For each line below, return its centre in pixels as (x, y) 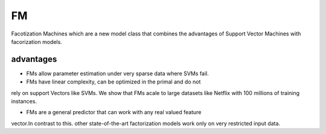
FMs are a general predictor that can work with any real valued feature (114, 112)
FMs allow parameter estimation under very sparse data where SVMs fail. (118, 73)
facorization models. (37, 41)
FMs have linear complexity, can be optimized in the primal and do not (113, 82)
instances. (24, 102)
